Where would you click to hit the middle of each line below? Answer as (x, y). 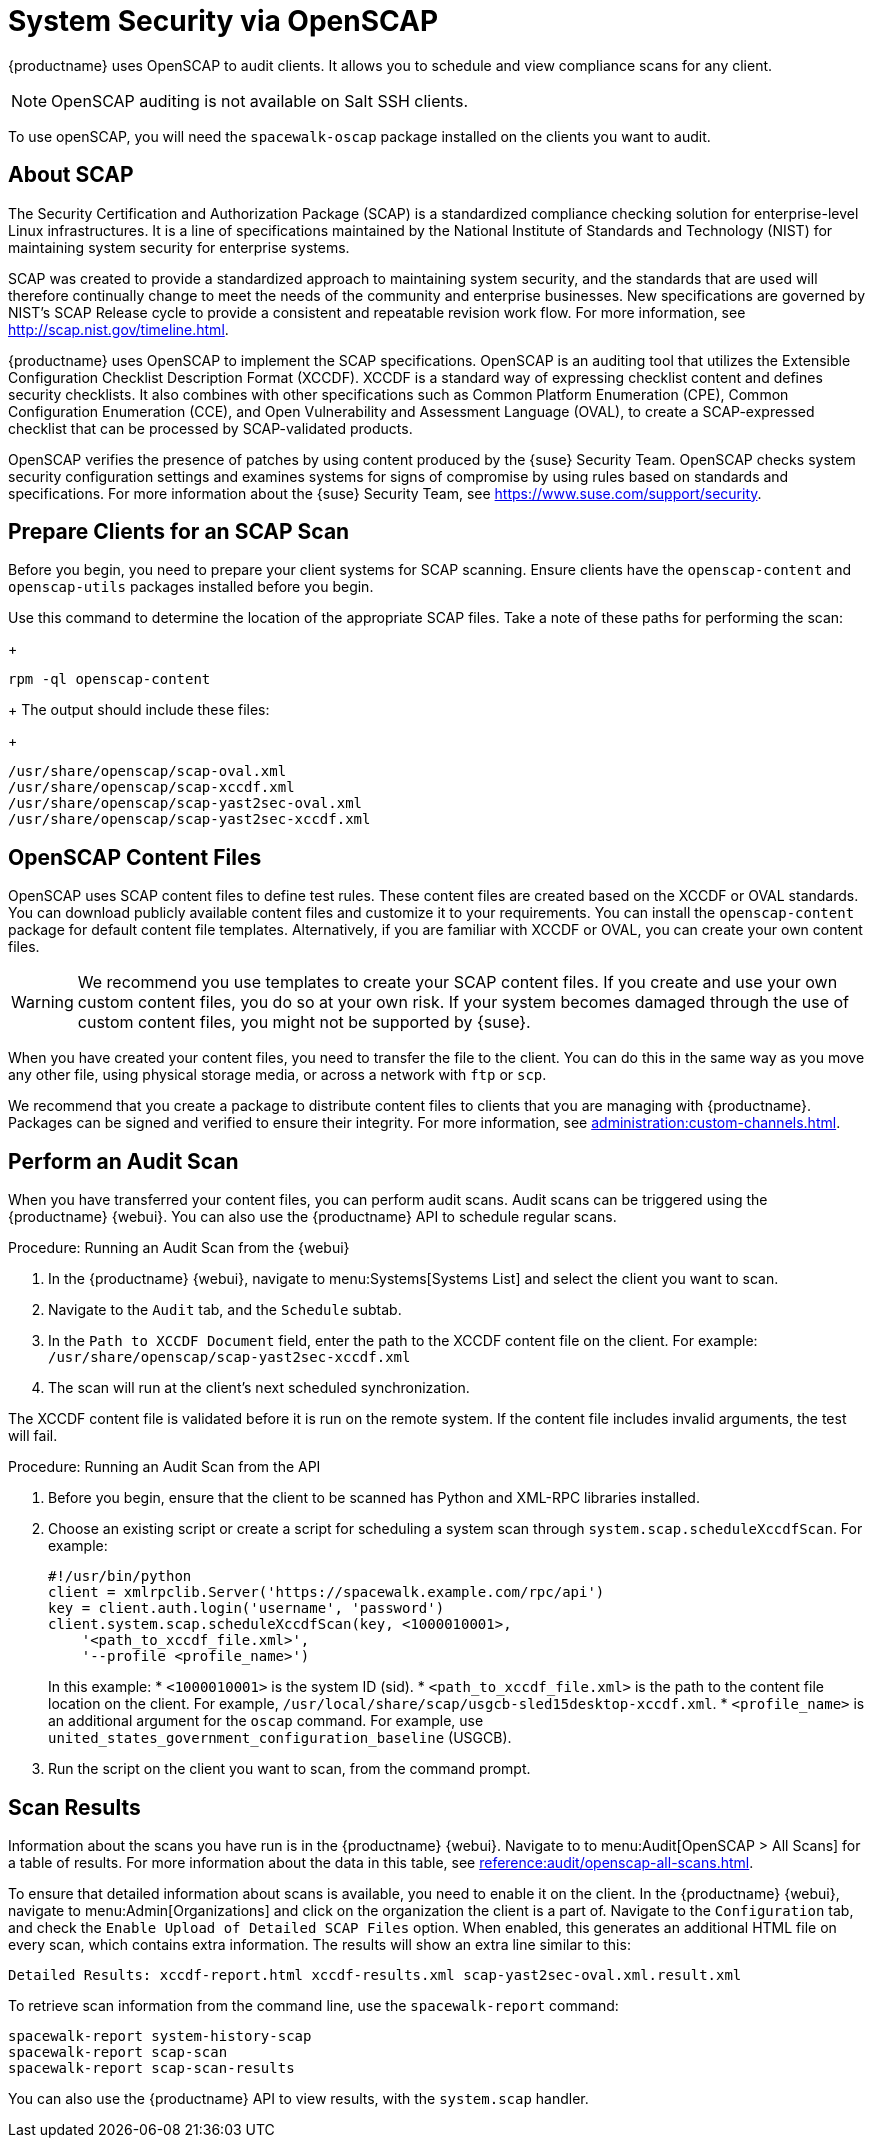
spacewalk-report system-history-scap (160, 2035)
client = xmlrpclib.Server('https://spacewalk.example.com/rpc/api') (326, 1592)
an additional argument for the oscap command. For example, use (266, 1721)
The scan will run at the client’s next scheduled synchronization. (259, 1388)
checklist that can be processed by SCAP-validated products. (210, 428)
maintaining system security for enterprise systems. (179, 247)
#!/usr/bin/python (120, 1576)
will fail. (33, 1436)
